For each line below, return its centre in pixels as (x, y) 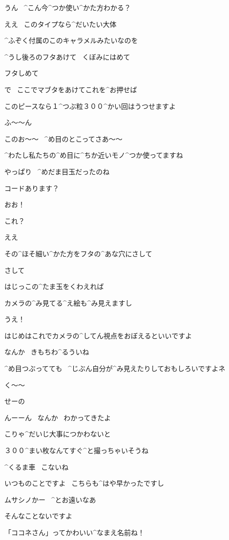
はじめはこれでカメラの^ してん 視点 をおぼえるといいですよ (98, 335)
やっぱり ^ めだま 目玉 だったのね (57, 171)
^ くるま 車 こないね (37, 467)
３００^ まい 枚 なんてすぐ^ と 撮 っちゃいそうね (76, 450)
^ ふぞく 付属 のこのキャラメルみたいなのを (71, 40)
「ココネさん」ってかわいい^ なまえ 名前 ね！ (75, 532)
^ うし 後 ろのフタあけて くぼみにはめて (67, 56)
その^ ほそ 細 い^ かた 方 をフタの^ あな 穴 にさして (78, 253)
